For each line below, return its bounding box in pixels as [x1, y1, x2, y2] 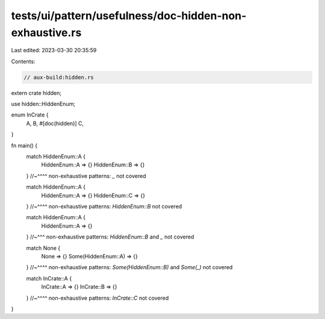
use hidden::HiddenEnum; [11, 100, 75, 108]
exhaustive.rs [11, 26, 82, 39]
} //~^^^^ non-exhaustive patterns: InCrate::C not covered [26, 294, 169, 302]
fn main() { [11, 142, 38, 149]
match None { [26, 244, 61, 252]
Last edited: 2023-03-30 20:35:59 [11, 47, 97, 54]
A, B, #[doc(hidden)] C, [26, 120, 84, 127]
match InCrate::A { [26, 275, 72, 282]
